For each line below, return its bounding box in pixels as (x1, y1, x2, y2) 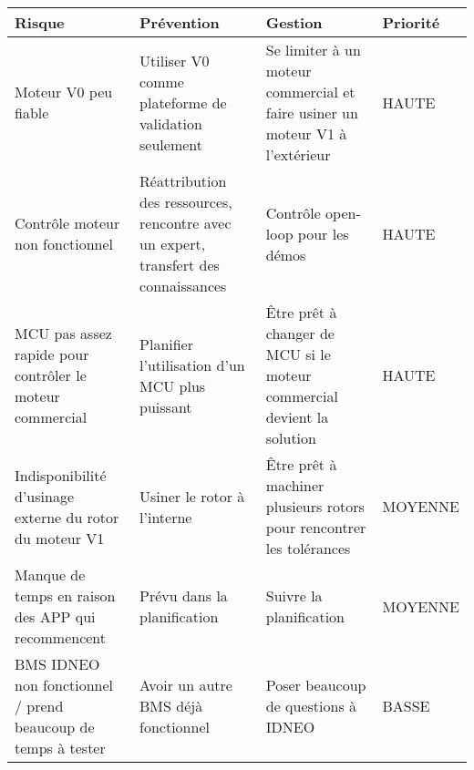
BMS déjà (139, 695, 203, 716)
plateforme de (139, 91, 227, 113)
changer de (265, 323, 335, 344)
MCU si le (265, 344, 331, 364)
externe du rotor (15, 506, 119, 528)
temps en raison (15, 585, 116, 606)
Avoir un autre (139, 674, 232, 695)
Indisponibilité (15, 464, 107, 486)
